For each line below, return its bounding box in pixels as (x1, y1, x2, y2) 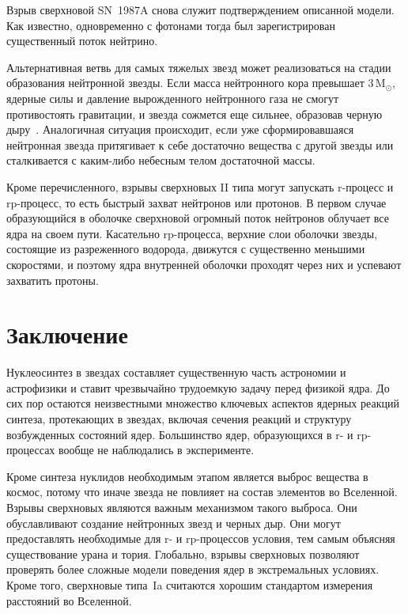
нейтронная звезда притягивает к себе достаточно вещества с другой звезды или (6, 136, 394, 153)
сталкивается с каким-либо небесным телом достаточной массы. (6, 152, 315, 169)
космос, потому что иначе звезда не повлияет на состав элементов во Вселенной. (6, 483, 398, 500)
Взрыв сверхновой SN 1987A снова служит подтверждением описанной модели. (6, 2, 395, 17)
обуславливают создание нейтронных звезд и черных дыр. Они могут (6, 514, 341, 531)
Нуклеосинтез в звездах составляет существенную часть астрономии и (6, 364, 346, 381)
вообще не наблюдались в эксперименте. (59, 442, 255, 458)
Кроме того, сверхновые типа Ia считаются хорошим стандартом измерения (6, 576, 373, 593)
